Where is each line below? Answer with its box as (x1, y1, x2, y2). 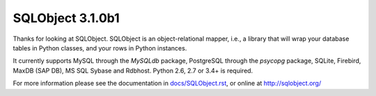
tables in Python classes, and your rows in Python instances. (13, 44, 187, 52)
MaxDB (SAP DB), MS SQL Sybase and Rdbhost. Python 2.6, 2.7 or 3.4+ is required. (13, 66, 253, 75)
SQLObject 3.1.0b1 (13, 10, 120, 26)
